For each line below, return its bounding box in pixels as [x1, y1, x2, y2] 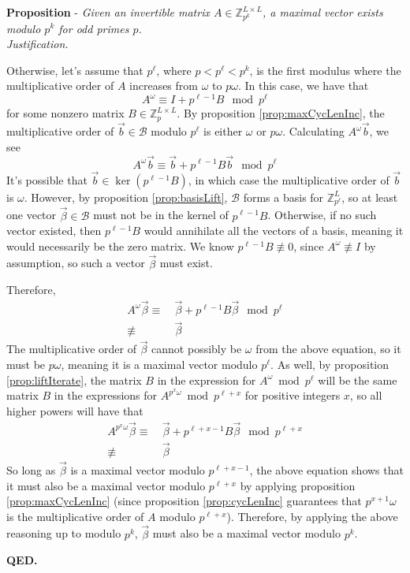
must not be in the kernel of [93, 207, 229, 223]
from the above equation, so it [255, 340, 401, 357]
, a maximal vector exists [262, 4, 383, 20]
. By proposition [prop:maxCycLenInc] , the [177, 105, 385, 121]
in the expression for [157, 371, 256, 388]
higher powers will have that [6, 402, 143, 419]
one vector [6, 207, 57, 223]
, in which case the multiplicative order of [188, 171, 389, 188]
